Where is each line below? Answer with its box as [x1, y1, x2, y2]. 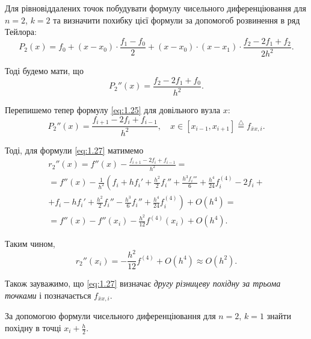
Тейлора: [5, 25, 37, 38]
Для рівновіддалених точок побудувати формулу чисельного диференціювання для [5, 2, 307, 14]
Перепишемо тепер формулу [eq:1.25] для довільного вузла [5, 104, 220, 116]
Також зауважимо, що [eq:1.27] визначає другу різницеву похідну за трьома [5, 277, 281, 290]
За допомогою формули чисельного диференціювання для [5, 309, 216, 322]
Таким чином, [5, 237, 55, 250]
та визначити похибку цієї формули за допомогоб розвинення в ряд [53, 13, 300, 26]
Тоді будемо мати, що [5, 64, 84, 77]
